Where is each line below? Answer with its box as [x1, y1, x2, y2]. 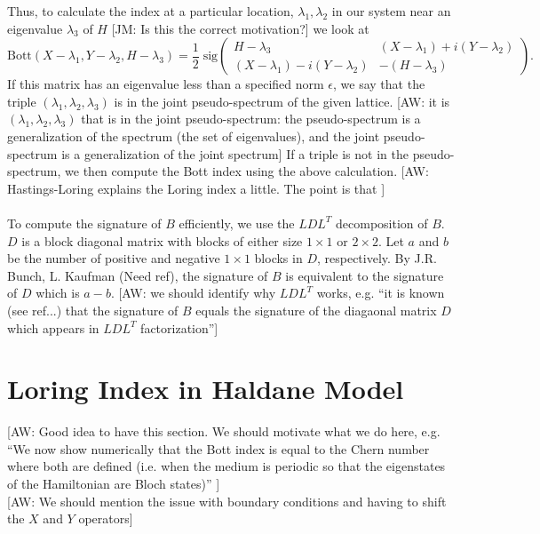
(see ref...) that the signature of [7, 300, 179, 319]
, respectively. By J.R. [316, 249, 437, 267]
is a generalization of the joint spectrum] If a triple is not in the [61, 144, 409, 163]
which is [36, 283, 80, 302]
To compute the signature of [7, 213, 162, 232]
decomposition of [336, 213, 428, 232]
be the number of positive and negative [7, 249, 220, 267]
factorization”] [140, 318, 218, 337]
